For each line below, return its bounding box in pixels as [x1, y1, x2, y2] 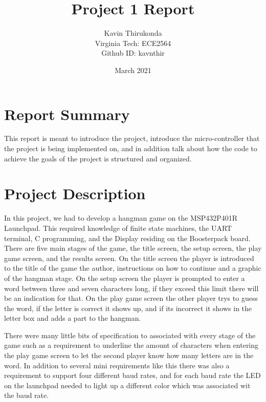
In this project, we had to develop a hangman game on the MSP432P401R [4, 212, 238, 223]
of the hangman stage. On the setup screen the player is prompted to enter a [4, 272, 245, 283]
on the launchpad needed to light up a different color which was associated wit [4, 380, 251, 390]
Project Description [4, 183, 146, 204]
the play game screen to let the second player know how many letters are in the [4, 350, 254, 361]
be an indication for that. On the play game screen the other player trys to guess [4, 293, 258, 303]
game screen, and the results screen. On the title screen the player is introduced [4, 252, 254, 263]
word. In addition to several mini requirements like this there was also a [4, 360, 230, 370]
